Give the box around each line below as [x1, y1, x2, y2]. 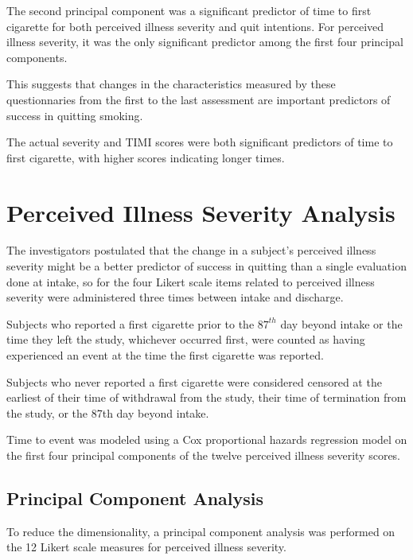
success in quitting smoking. [6, 107, 143, 123]
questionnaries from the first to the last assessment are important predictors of [6, 91, 391, 107]
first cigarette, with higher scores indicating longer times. [6, 149, 285, 165]
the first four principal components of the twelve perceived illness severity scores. [6, 447, 401, 463]
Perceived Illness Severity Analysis [6, 196, 395, 228]
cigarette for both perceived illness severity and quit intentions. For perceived [6, 17, 384, 34]
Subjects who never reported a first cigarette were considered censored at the [6, 373, 382, 390]
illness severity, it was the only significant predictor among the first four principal [6, 33, 403, 50]
